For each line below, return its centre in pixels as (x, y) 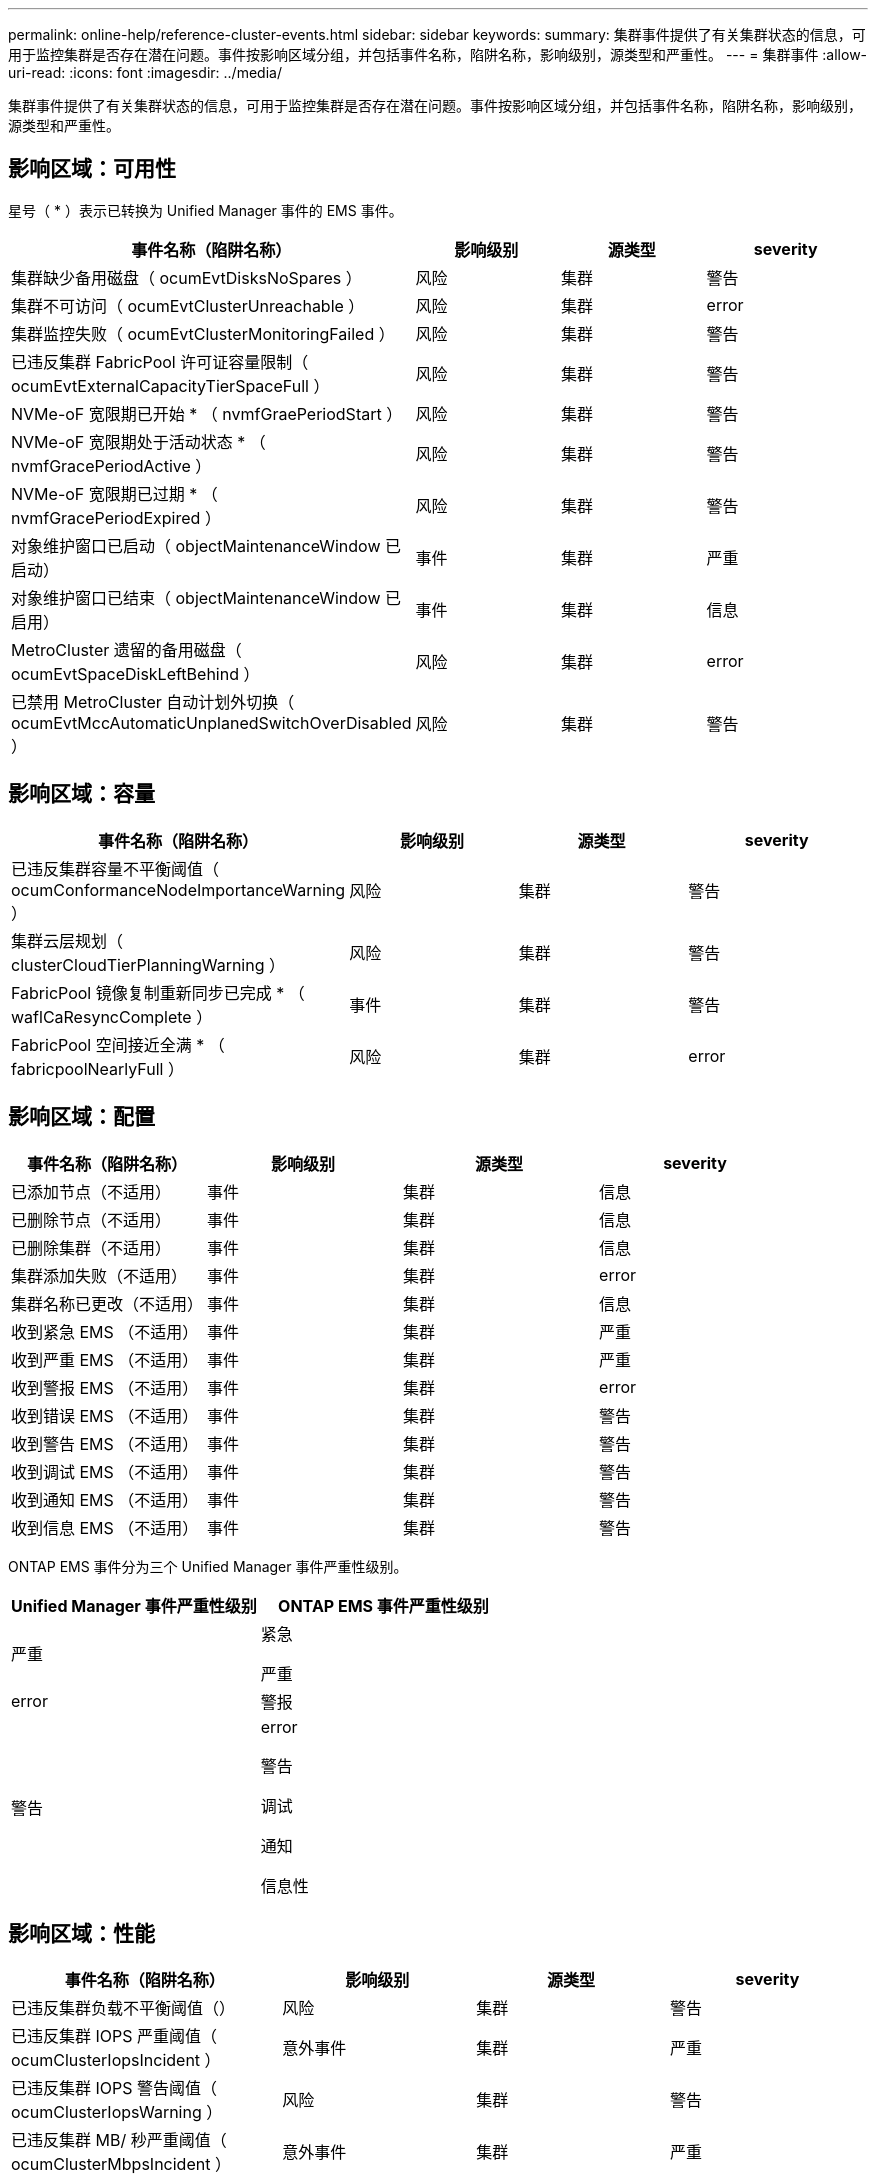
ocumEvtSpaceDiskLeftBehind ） (135, 673)
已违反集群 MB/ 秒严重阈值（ (119, 2140)
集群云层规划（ (67, 940)
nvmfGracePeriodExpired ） (116, 517)
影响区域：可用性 (92, 169)
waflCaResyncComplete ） (112, 1016)
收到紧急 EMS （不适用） (105, 1331)
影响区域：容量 (81, 794)
